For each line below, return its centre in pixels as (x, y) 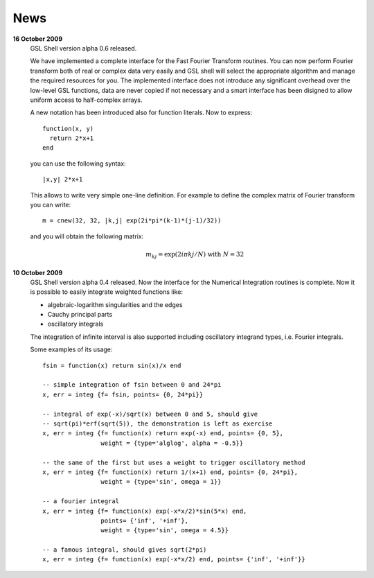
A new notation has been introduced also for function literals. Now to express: (141, 113)
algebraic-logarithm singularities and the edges (115, 304)
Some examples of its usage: (71, 349)
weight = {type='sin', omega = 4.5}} (164, 531)
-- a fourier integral (81, 501)
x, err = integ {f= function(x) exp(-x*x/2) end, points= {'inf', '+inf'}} (174, 559)
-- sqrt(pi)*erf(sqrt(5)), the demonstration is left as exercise (158, 424)
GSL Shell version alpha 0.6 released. (83, 48)
